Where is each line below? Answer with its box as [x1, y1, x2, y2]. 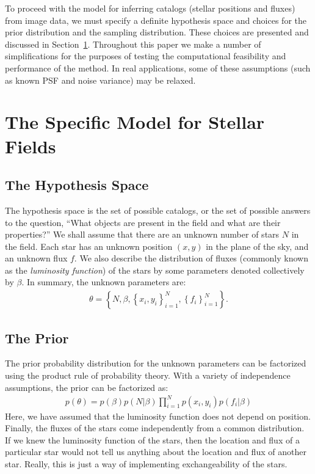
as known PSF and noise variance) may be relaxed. [5, 73, 196, 86]
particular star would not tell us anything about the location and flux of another [5, 445, 306, 458]
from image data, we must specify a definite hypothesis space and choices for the [5, 13, 306, 26]
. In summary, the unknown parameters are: [21, 275, 186, 288]
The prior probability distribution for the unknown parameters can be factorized [5, 357, 306, 370]
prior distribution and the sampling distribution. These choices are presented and [5, 26, 309, 38]
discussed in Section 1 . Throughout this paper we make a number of [5, 37, 261, 50]
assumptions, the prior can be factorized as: [5, 381, 168, 393]
